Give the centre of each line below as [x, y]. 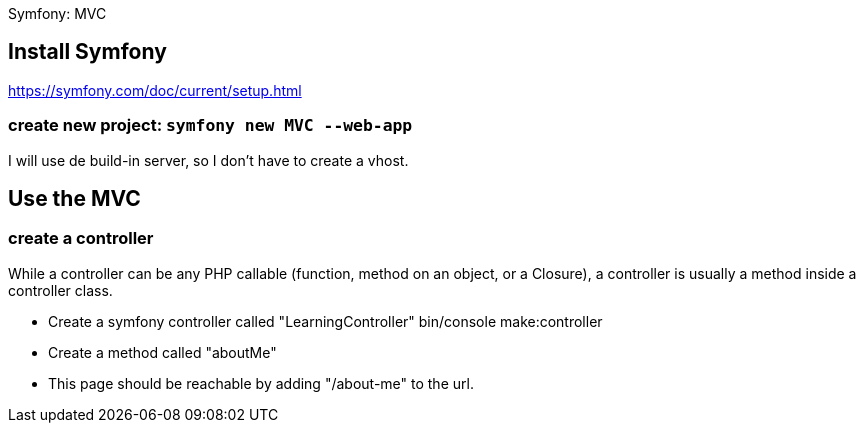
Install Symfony [87, 52]
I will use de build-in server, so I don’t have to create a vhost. [208, 160]
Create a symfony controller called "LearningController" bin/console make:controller [325, 321]
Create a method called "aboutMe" [162, 352]
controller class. [60, 290]
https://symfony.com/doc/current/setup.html [155, 90]
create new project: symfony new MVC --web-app [210, 125]
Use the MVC [74, 199]
